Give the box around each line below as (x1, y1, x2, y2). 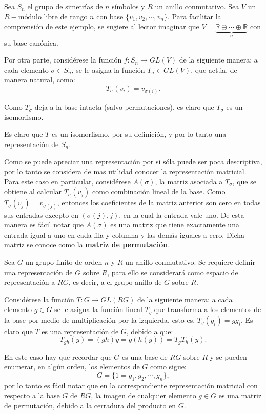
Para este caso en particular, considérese (4, 176, 131, 187)
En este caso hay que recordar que (4, 351, 112, 362)
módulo (18, 13, 42, 21)
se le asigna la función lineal (54, 304, 142, 315)
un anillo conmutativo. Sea (155, 1, 239, 11)
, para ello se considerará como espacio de (107, 266, 238, 277)
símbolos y (112, 1, 145, 11)
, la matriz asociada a (155, 176, 223, 187)
